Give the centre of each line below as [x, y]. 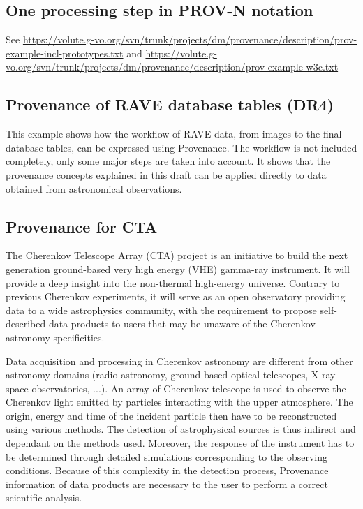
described [26, 324]
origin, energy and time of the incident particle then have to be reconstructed [171, 415]
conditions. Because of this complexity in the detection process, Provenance [167, 470]
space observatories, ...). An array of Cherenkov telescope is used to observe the [176, 388]
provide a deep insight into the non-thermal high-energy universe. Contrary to [173, 282]
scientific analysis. [44, 497]
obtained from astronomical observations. [94, 188]
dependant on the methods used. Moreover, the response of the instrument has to [180, 443]
